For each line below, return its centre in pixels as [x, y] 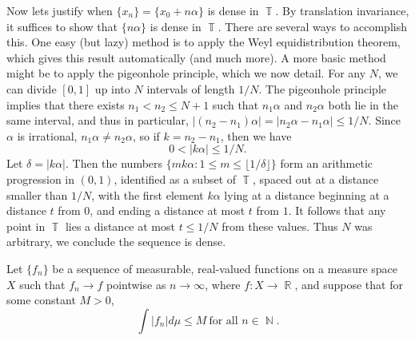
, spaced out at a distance [316, 178]
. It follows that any [337, 210]
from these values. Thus [280, 226]
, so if [146, 135]
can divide [32, 88]
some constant [41, 300]
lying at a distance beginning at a [307, 194]
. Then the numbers [114, 163]
